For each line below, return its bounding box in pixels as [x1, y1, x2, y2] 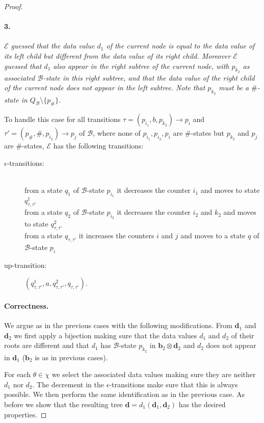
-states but [191, 128, 224, 138]
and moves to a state [180, 230, 246, 241]
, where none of [93, 128, 141, 138]
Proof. [4, 1, 23, 11]
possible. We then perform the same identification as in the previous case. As [4, 389, 245, 400]
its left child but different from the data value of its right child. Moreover [4, 50, 231, 61]
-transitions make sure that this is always [109, 379, 238, 389]
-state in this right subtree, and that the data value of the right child [43, 72, 255, 83]
